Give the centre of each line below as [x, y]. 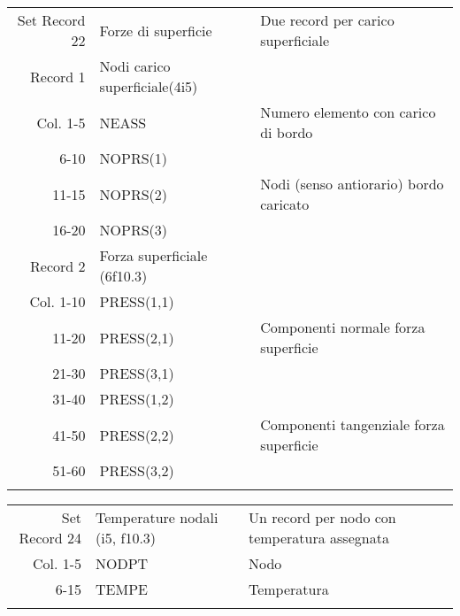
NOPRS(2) [133, 194]
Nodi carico [135, 66]
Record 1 [58, 76]
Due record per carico [327, 20]
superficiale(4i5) [149, 86]
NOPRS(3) [133, 230]
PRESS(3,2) [137, 470]
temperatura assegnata [318, 538]
